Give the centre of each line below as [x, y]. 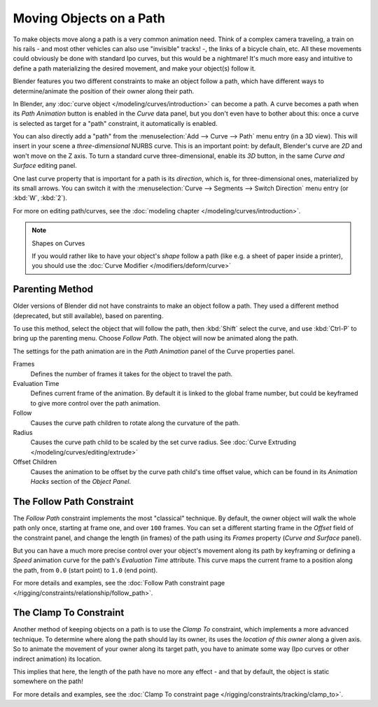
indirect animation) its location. [57, 659]
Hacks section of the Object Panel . [81, 481]
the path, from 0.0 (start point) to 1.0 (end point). [85, 570]
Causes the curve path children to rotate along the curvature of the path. [135, 422]
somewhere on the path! [48, 681]
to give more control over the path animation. [95, 403]
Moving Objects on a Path [89, 18]
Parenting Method [53, 289]
